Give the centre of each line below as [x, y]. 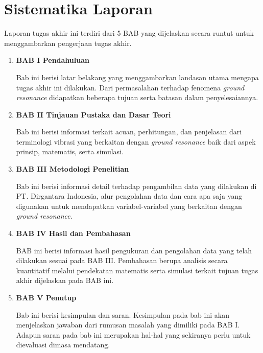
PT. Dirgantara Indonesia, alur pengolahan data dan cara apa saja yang [129, 196]
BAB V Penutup [46, 297]
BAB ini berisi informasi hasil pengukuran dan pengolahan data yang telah [134, 250]
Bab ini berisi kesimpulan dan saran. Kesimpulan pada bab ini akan [123, 314]
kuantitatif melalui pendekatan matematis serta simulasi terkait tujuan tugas [137, 270]
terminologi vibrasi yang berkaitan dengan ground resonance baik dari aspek [136, 141]
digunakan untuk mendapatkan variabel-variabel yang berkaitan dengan [129, 206]
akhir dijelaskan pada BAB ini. [65, 280]
